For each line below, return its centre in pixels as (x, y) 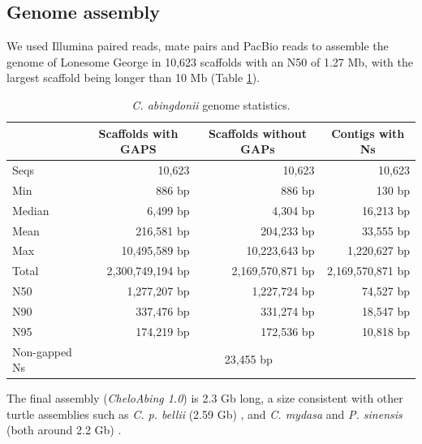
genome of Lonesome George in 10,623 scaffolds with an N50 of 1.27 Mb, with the (210, 61)
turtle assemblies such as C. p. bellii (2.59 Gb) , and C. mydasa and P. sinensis (205, 414)
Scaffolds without (257, 133)
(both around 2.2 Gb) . (64, 430)
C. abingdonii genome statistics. (211, 104)
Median (31, 210)
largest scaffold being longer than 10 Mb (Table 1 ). (133, 78)
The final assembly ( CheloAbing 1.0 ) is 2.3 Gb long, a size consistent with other (205, 398)
